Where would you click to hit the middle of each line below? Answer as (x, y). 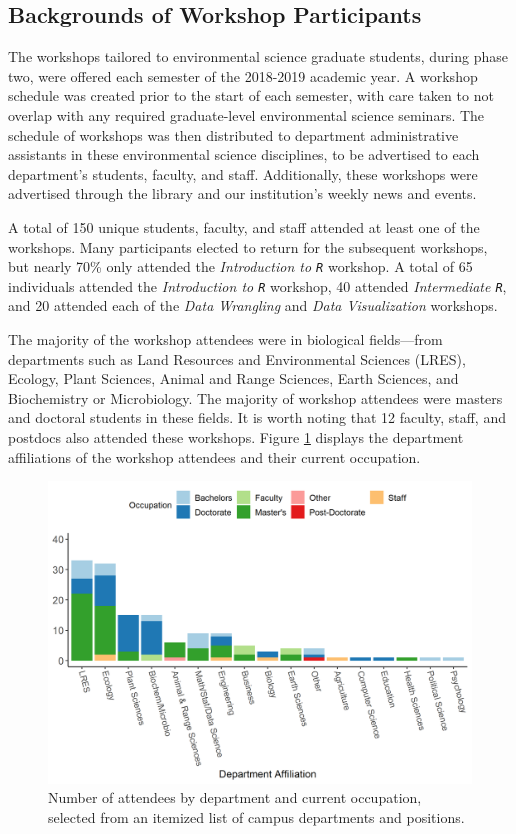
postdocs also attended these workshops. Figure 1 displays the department (236, 437)
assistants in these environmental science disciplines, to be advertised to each (244, 154)
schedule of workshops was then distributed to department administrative (233, 134)
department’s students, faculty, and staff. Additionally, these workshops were (243, 173)
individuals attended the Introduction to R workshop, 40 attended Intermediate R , (257, 285)
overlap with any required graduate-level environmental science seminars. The (246, 114)
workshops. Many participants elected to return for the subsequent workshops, (248, 246)
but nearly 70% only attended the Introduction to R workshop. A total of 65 (240, 266)
